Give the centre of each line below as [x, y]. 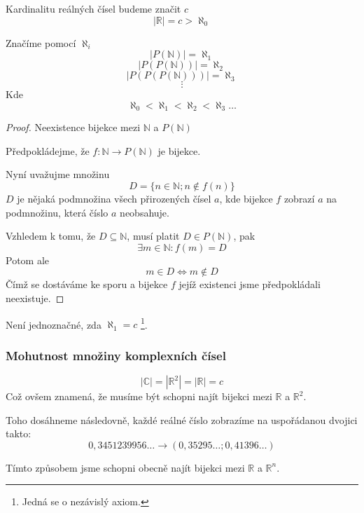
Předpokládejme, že [48, 150]
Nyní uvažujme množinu [58, 174]
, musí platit [153, 236]
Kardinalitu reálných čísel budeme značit [93, 8]
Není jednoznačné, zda [54, 324]
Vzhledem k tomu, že [51, 236]
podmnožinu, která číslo [57, 212]
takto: [19, 433]
